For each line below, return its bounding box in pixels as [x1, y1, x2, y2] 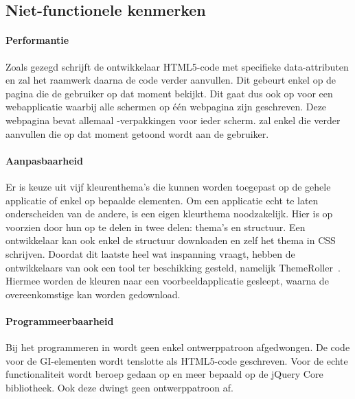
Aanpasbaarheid [5, 153, 84, 167]
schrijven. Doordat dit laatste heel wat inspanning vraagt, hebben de [5, 246, 295, 261]
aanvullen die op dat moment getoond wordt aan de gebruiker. [5, 126, 269, 141]
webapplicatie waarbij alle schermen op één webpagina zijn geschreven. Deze [5, 99, 327, 114]
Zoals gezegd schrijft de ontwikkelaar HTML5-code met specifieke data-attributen [5, 59, 349, 73]
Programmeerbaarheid [5, 313, 114, 328]
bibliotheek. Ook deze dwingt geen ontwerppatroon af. [5, 380, 233, 394]
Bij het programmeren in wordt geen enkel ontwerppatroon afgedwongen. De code [5, 340, 350, 354]
